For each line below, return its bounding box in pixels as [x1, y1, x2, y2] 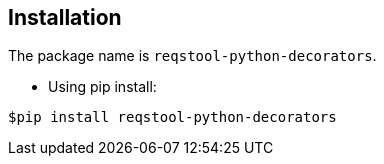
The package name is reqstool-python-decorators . [8, 47, 377, 65]
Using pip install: [48, 78, 157, 96]
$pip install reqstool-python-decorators [8, 109, 337, 126]
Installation [8, 5, 122, 30]
